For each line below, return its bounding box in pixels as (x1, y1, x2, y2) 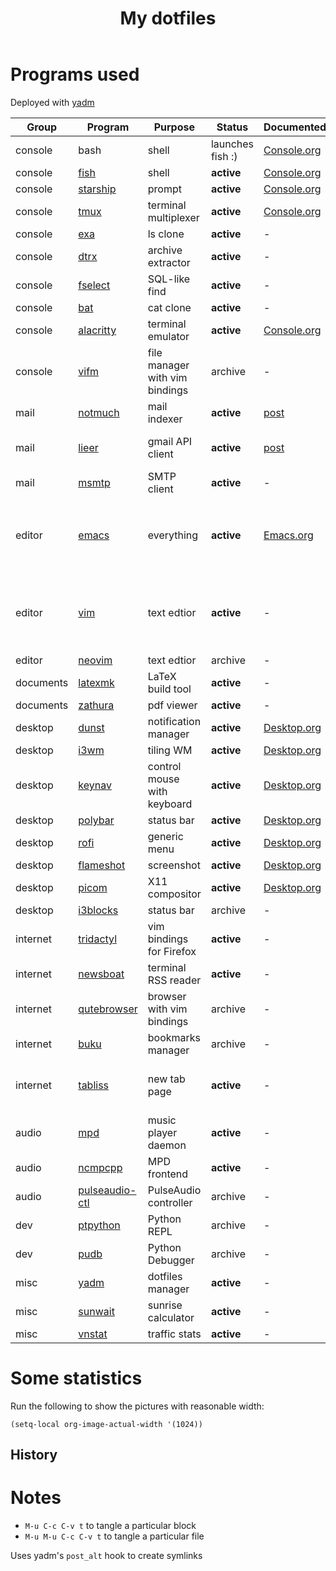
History (10, 1447, 58, 1464)
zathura (78, 698, 115, 712)
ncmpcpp (78, 1160, 123, 1174)
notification (147, 714, 202, 728)
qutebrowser (78, 1002, 138, 1016)
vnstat (78, 1327, 108, 1341)
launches (210, 137, 255, 151)
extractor (147, 255, 191, 269)
